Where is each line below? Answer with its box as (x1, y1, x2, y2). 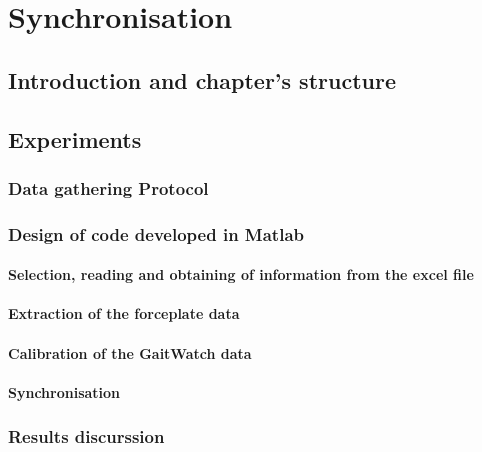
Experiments (8, 123, 142, 154)
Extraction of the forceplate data (8, 303, 240, 324)
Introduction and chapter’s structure (8, 64, 396, 95)
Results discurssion (8, 424, 165, 449)
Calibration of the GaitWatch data (8, 342, 252, 363)
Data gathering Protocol (8, 175, 209, 200)
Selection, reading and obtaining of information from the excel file (8, 264, 474, 285)
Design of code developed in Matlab (8, 221, 304, 246)
